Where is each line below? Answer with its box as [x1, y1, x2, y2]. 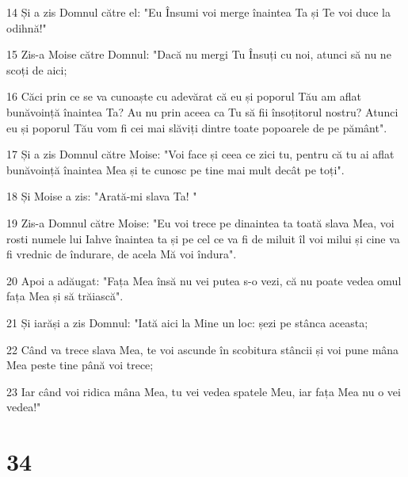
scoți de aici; [6, 61, 67, 78]
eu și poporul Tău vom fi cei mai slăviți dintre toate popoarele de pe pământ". [6, 119, 387, 135]
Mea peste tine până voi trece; [6, 357, 154, 373]
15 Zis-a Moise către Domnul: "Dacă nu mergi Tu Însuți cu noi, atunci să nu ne [6, 46, 391, 63]
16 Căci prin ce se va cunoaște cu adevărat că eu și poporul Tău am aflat [6, 88, 361, 105]
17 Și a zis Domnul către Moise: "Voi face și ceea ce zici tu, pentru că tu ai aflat [6, 146, 395, 162]
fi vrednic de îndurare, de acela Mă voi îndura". [6, 246, 237, 262]
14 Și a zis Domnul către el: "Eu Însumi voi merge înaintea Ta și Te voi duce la [6, 4, 391, 20]
